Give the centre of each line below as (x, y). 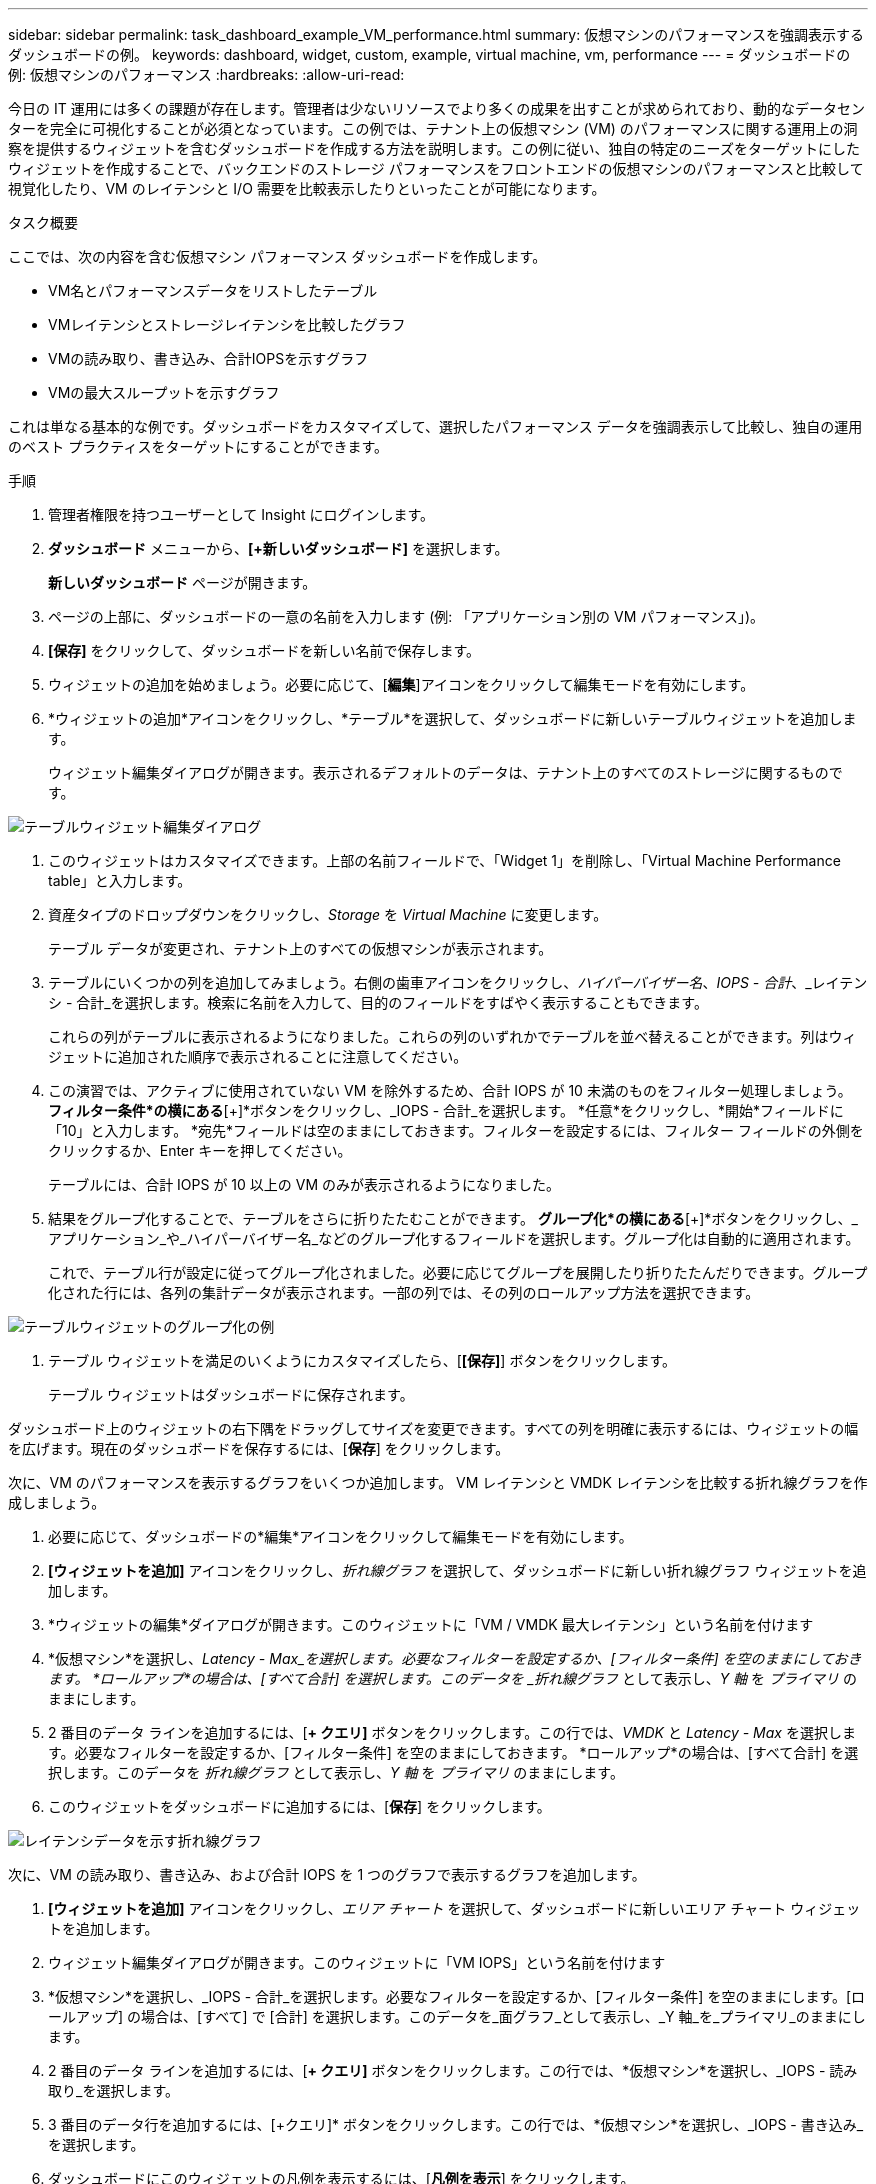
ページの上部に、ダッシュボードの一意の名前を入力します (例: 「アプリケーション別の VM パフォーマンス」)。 (406, 616)
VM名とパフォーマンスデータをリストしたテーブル (213, 290)
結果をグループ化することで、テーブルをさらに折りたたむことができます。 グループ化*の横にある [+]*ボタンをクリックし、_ (453, 1218)
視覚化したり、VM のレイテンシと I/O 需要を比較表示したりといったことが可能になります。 (307, 188)
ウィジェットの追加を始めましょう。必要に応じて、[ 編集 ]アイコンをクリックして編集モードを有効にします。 (401, 684)
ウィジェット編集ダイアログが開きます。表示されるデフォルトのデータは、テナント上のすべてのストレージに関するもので (445, 772)
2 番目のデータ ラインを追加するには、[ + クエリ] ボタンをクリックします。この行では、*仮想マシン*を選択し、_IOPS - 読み (453, 2070)
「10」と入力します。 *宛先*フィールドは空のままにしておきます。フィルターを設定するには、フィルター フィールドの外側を (456, 1130)
